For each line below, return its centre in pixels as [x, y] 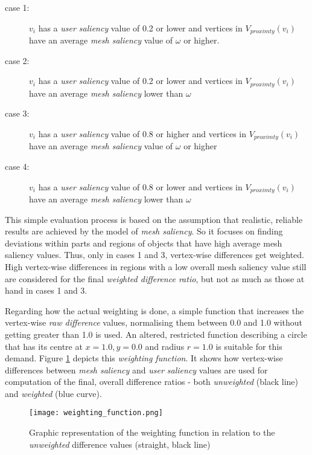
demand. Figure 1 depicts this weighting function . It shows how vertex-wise [144, 358]
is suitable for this [249, 346]
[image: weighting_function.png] [96, 413]
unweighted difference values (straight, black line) [120, 444]
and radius [165, 346]
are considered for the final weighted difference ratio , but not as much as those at [155, 278]
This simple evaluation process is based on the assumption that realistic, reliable [154, 219]
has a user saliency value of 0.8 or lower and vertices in [140, 186]
